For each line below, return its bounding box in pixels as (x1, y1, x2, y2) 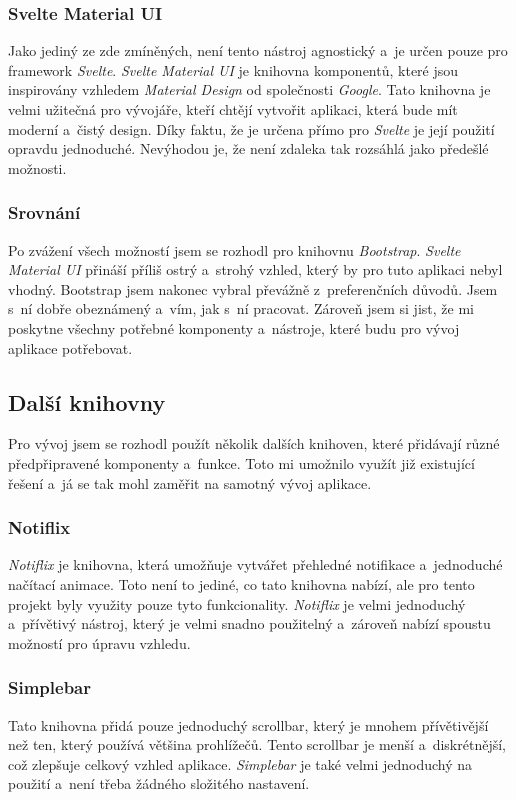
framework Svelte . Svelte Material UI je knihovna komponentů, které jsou (8, 59, 459, 80)
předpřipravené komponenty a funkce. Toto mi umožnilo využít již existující (8, 452, 475, 473)
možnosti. (8, 157, 67, 178)
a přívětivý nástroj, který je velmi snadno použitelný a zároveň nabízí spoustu (8, 613, 491, 634)
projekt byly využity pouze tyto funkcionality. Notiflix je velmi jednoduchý (8, 593, 466, 614)
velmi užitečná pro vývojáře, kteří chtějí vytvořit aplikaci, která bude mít (8, 99, 458, 119)
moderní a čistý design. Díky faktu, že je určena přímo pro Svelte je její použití (8, 118, 495, 139)
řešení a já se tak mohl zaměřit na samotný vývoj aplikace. (8, 472, 372, 493)
